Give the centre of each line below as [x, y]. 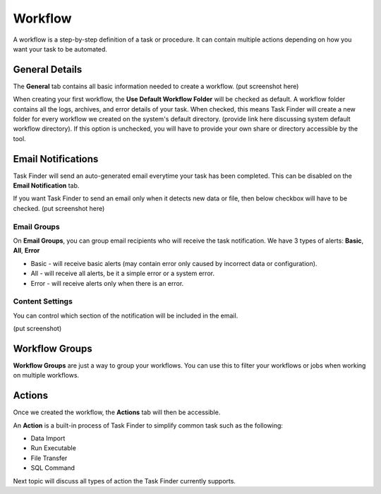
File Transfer [49, 458]
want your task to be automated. [60, 49]
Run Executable [54, 448]
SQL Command [53, 468]
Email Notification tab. [46, 186]
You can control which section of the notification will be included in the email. [126, 315]
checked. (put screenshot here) [59, 208]
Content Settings [43, 301]
